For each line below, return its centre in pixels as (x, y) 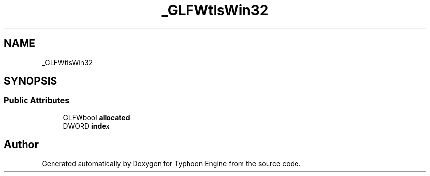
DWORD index (86, 126)
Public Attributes (37, 100)
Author (21, 145)
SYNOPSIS (31, 81)
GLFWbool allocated (96, 117)
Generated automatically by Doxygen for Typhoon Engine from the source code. (171, 163)
